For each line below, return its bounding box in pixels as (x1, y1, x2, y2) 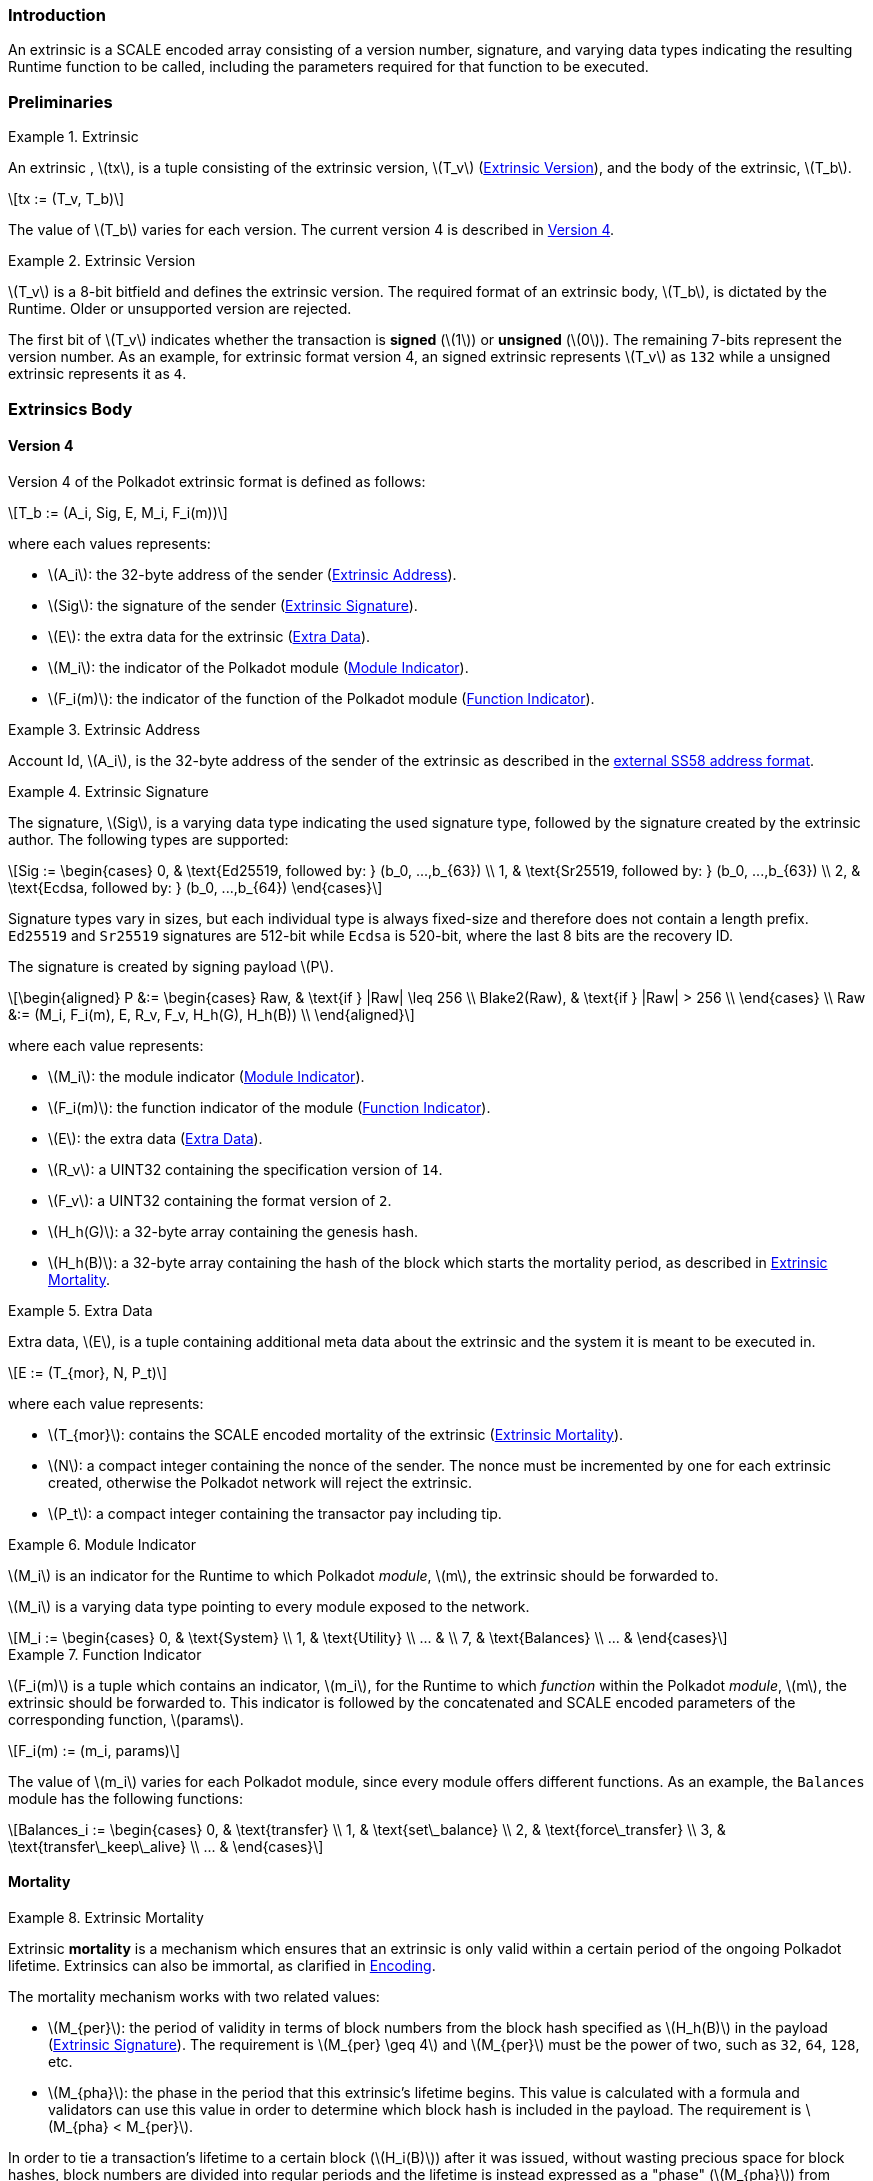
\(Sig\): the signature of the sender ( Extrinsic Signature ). (48, 596, 418, 614)
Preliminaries (8, 91, 113, 112)
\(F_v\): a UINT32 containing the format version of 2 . (48, 1191, 392, 1209)
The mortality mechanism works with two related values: (8, 1987, 380, 2005)
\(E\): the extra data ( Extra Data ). (48, 1129, 263, 1147)
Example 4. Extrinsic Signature (8, 782, 209, 800)
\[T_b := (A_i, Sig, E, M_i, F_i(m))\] (8, 503, 228, 521)
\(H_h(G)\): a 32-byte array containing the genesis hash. (48, 1222, 419, 1240)
